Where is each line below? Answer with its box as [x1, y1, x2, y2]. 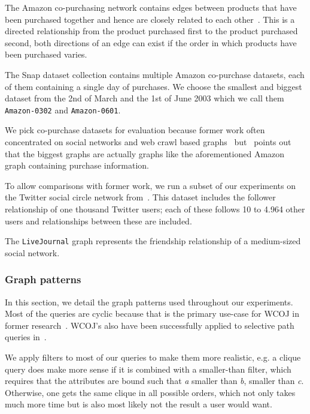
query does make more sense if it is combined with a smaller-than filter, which [5, 362, 291, 375]
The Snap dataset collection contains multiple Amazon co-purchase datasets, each [5, 68, 305, 80]
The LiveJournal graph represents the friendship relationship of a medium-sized [5, 235, 301, 247]
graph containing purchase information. [5, 159, 149, 172]
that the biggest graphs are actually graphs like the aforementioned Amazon [5, 147, 285, 160]
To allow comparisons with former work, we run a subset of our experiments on [5, 179, 296, 191]
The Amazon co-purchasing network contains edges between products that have [5, 1, 297, 13]
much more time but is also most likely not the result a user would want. [5, 398, 272, 410]
